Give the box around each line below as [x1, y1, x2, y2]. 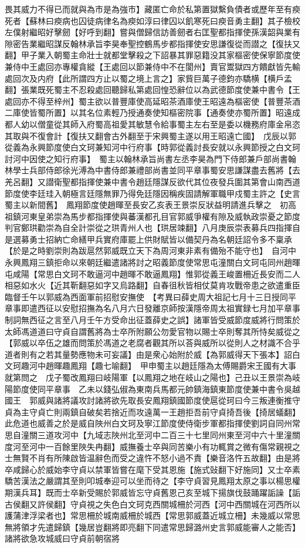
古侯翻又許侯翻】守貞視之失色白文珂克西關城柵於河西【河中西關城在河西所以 [5, 497, 300, 510]
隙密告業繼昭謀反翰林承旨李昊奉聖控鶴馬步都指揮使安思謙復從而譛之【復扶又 [5, 37, 300, 49]
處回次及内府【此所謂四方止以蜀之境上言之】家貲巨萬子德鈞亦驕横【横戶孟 [5, 72, 292, 84]
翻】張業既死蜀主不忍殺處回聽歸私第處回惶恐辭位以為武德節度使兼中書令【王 [5, 83, 300, 96]
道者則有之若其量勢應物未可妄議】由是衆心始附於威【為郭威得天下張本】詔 [5, 348, 292, 360]
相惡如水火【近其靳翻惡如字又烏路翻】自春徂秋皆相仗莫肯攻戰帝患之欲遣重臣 [5, 279, 300, 291]
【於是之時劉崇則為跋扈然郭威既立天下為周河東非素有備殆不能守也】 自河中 [5, 244, 296, 257]
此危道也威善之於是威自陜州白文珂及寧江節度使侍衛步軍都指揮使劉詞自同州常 [5, 417, 300, 429]
